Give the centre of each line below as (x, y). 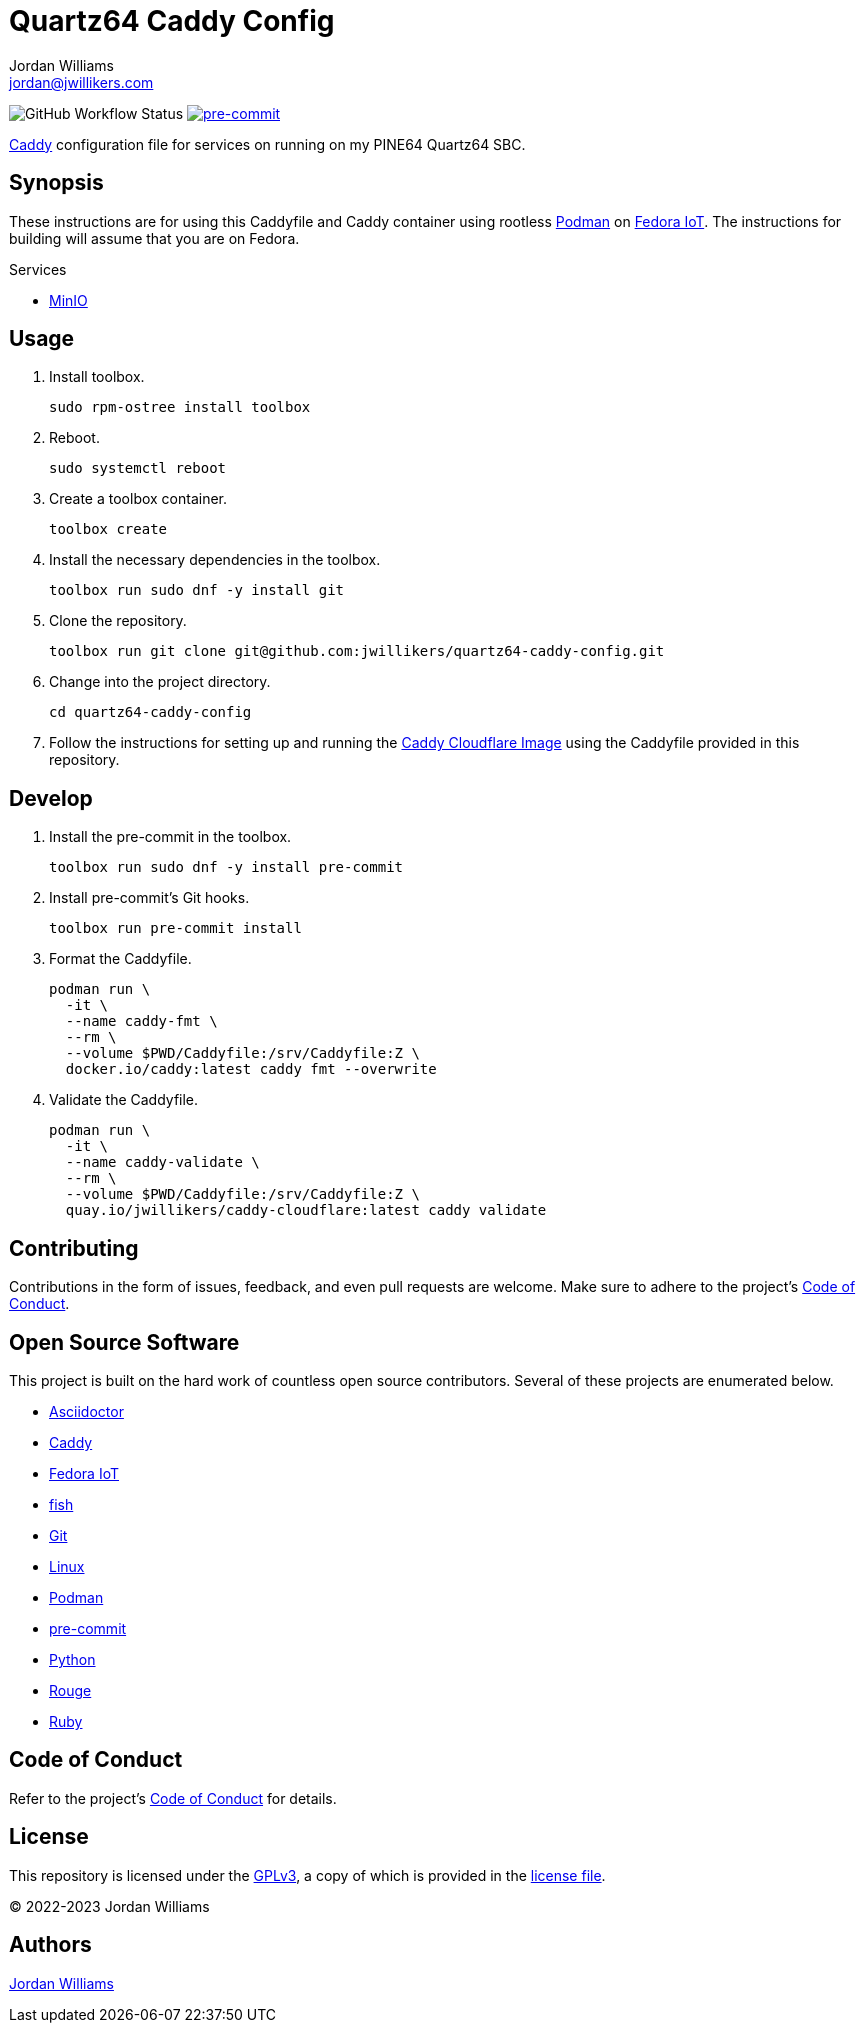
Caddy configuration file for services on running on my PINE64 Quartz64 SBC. (267, 144)
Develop (51, 798)
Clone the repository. (118, 621)
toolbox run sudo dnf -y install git (197, 590)
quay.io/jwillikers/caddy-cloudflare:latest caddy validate (306, 1210)
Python (72, 1659)
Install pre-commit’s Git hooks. (149, 898)
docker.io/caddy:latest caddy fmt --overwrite (251, 1069)
